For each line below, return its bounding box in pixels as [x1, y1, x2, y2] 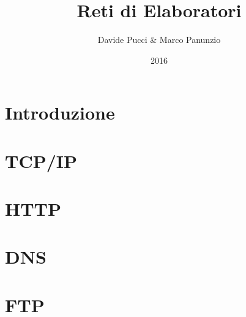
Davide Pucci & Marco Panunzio [97, 33, 221, 46]
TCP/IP [5, 148, 77, 173]
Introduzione [5, 100, 115, 125]
